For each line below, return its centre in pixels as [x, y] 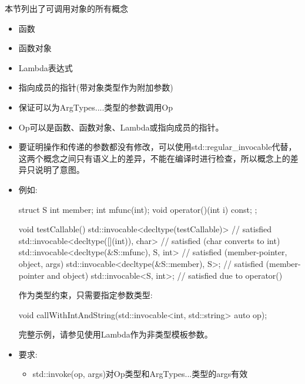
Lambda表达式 [46, 67]
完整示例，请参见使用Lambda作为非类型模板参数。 [115, 334]
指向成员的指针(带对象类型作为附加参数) [96, 87]
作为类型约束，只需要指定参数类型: [86, 295]
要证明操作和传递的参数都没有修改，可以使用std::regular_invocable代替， [157, 147]
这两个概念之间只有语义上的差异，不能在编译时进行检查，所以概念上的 [154, 158]
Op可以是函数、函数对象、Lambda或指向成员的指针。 [121, 127]
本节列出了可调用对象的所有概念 [66, 8]
